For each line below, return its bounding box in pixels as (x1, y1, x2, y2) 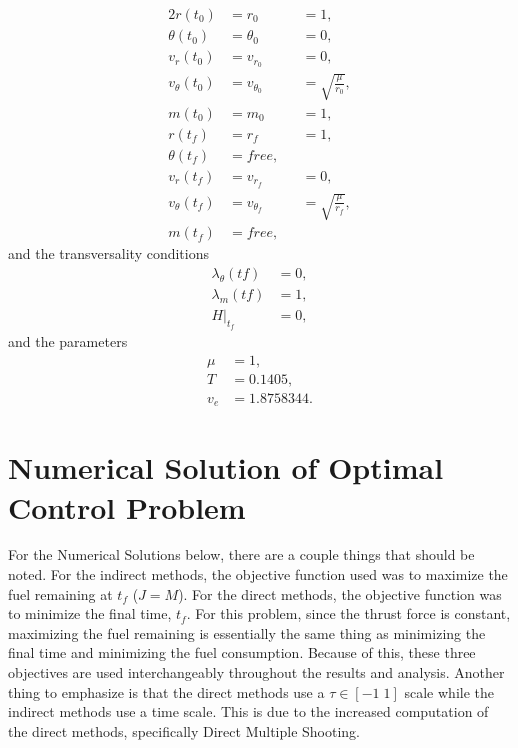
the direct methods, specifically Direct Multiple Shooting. (8, 720, 361, 741)
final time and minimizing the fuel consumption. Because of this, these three (8, 642, 476, 663)
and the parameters (8, 331, 128, 352)
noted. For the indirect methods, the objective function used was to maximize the (8, 564, 508, 585)
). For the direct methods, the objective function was (178, 583, 502, 604)
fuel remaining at (8, 583, 113, 604)
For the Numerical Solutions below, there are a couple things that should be (8, 544, 475, 565)
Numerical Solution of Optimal (8, 447, 444, 488)
